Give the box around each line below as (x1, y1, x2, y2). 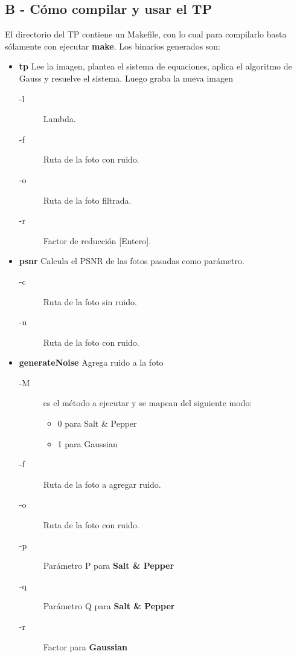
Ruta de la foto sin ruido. (43, 295, 137, 308)
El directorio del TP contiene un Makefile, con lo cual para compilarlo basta (5, 28, 287, 40)
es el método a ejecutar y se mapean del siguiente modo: (43, 396, 252, 409)
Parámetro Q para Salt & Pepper (43, 600, 175, 612)
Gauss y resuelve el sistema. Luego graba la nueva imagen (19, 71, 233, 84)
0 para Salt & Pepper (57, 417, 137, 430)
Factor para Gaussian (43, 640, 127, 653)
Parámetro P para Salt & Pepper (43, 559, 174, 572)
